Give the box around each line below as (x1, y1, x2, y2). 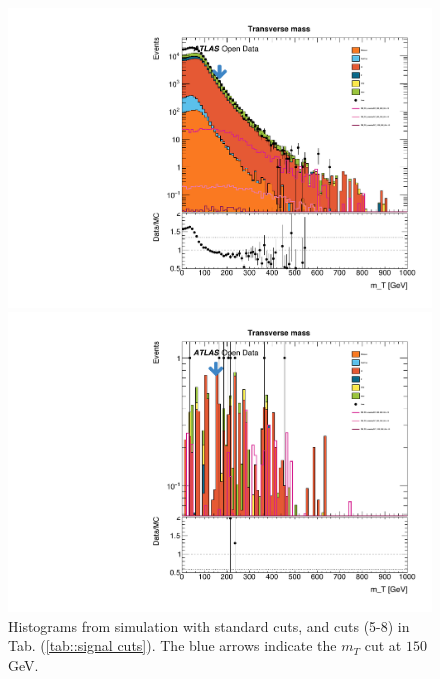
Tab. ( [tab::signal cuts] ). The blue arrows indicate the (8, 635, 337, 656)
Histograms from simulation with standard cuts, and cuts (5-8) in (8, 615, 410, 636)
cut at (364, 635, 402, 656)
